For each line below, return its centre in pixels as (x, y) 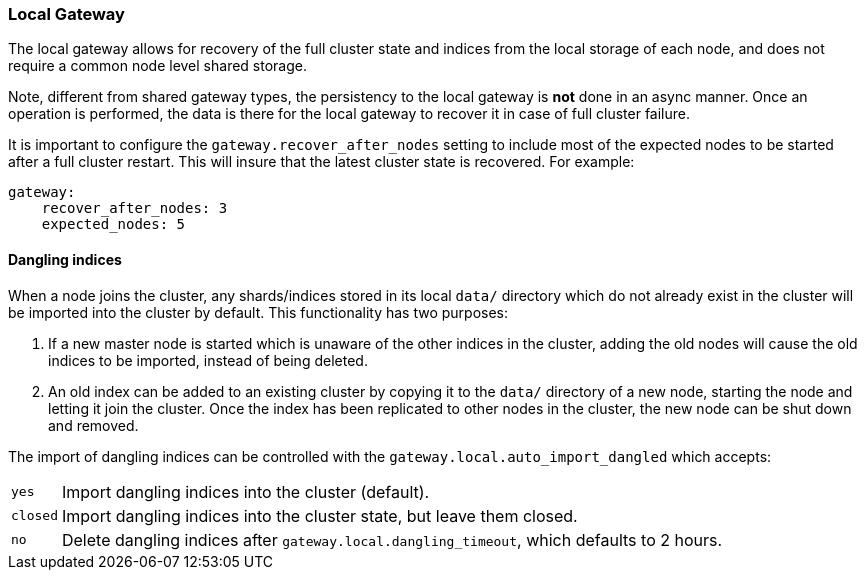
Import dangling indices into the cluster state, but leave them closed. (319, 515)
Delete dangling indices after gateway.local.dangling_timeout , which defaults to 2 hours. (392, 539)
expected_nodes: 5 (113, 224)
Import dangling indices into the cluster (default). (245, 491)
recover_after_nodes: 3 (134, 208)
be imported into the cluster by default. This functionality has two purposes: (258, 312)
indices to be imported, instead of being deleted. (208, 360)
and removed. (93, 425)
